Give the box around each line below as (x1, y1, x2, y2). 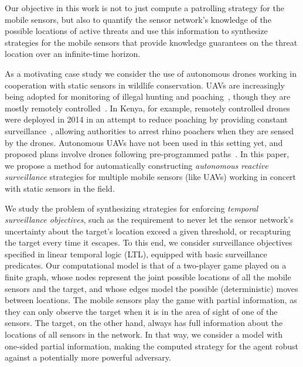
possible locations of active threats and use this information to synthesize (5, 25, 268, 37)
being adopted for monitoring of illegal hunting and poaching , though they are (5, 90, 291, 103)
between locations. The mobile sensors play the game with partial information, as (5, 294, 297, 306)
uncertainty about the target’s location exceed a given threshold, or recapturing (5, 225, 291, 237)
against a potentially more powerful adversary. (5, 351, 171, 363)
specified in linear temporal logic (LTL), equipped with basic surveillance (5, 247, 267, 260)
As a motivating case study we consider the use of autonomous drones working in (5, 67, 297, 79)
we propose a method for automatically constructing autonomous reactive (5, 159, 268, 171)
